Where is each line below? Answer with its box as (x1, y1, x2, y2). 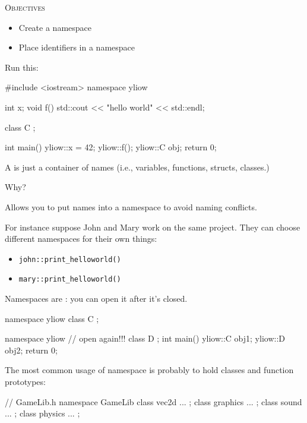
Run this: (5, 61, 39, 73)
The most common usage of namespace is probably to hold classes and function (5, 364, 294, 376)
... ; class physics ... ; (5, 407, 80, 419)
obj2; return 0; (5, 343, 58, 356)
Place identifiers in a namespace (18, 41, 135, 53)
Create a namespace (18, 21, 91, 33)
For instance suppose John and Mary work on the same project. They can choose (5, 220, 300, 233)
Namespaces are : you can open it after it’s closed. (5, 292, 188, 305)
